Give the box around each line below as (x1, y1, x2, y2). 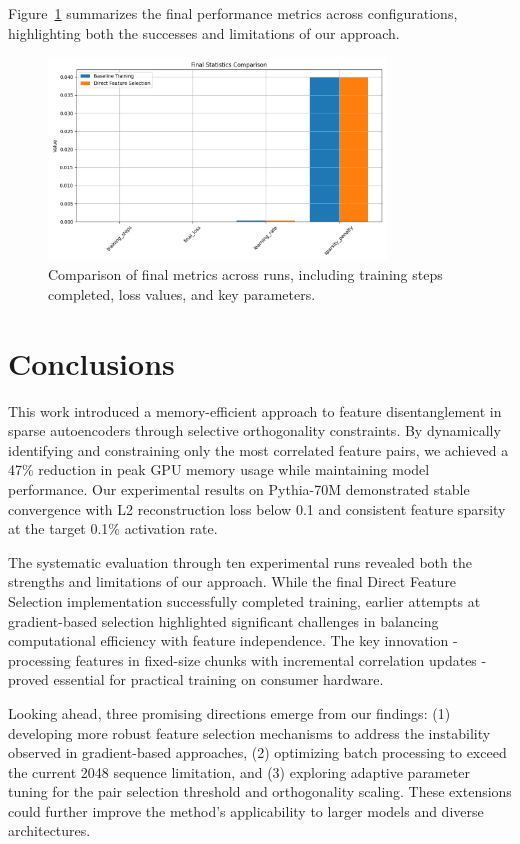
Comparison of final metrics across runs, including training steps (48, 264, 443, 285)
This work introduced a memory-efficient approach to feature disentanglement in (8, 400, 502, 421)
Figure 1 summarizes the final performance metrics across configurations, (8, 3, 458, 23)
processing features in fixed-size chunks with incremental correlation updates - (8, 649, 487, 670)
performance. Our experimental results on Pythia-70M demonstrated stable (8, 478, 470, 499)
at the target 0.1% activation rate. (8, 518, 218, 539)
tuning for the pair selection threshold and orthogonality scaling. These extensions (8, 781, 512, 802)
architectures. (8, 820, 91, 841)
